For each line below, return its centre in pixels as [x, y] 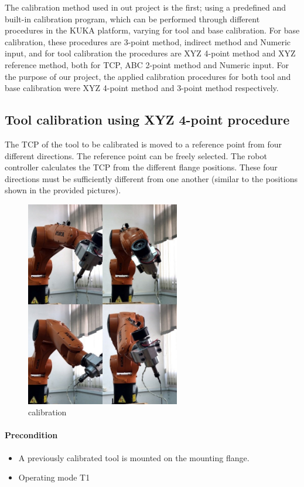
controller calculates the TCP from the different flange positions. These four [141, 167]
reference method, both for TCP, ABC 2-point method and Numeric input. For [147, 64]
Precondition [31, 435]
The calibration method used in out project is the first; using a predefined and [146, 7]
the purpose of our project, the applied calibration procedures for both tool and [148, 76]
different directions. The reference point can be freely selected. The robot [136, 155]
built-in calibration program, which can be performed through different [132, 19]
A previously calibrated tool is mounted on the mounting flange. [134, 457]
